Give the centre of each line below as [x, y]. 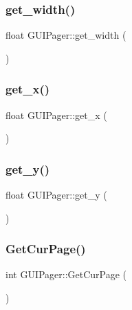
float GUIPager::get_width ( [66, 35]
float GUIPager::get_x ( [56, 115]
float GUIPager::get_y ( [56, 195]
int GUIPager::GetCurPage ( [66, 274]
